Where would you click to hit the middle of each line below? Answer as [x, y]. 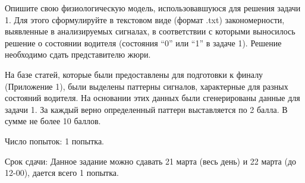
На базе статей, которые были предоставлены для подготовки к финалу [134, 74]
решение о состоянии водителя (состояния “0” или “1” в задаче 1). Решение [143, 42]
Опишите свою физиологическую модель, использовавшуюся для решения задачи [153, 8]
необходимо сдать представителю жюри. [78, 54]
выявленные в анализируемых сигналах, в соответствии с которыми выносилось [150, 31]
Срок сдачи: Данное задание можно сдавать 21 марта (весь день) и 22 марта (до [151, 161]
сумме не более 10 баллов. [53, 121]
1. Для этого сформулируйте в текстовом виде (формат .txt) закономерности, [145, 19]
